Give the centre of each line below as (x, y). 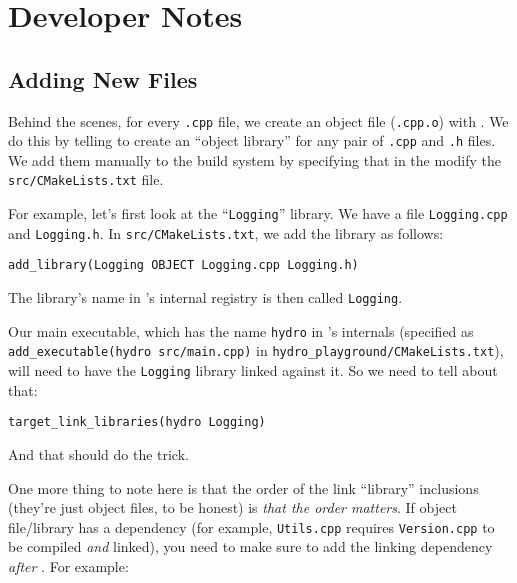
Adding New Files (103, 78)
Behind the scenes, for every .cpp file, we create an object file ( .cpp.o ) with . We (258, 120)
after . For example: (68, 566)
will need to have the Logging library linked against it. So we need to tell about (253, 370)
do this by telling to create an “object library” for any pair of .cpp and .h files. (252, 140)
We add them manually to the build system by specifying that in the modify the (254, 159)
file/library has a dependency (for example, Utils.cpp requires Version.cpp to (251, 526)
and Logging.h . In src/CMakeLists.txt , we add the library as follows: (226, 232)
